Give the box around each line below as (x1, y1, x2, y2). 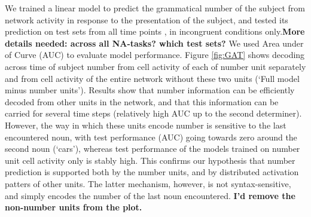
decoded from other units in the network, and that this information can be (5, 95, 279, 108)
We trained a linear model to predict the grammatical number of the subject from (5, 2, 305, 14)
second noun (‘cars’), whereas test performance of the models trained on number (5, 142, 300, 155)
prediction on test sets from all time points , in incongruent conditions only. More (5, 25, 305, 38)
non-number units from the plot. (5, 201, 142, 213)
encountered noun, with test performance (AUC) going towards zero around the (5, 130, 297, 143)
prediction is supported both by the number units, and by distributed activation (5, 166, 299, 178)
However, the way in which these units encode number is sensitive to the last (5, 118, 286, 131)
